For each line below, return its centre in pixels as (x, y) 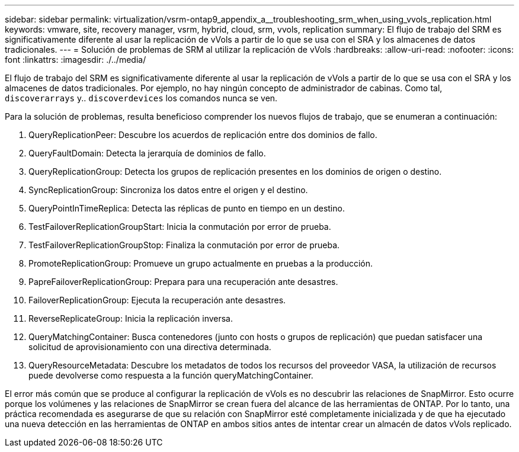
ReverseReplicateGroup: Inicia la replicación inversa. (131, 318)
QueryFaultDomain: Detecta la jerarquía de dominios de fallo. (147, 153)
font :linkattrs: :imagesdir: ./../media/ (76, 60)
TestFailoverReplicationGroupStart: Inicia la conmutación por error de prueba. (180, 227)
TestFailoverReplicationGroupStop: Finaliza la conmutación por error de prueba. (184, 245)
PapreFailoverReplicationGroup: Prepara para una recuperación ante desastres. (183, 282)
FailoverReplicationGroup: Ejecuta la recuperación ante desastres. (157, 300)
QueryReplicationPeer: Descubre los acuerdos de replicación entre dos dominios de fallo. (203, 135)
